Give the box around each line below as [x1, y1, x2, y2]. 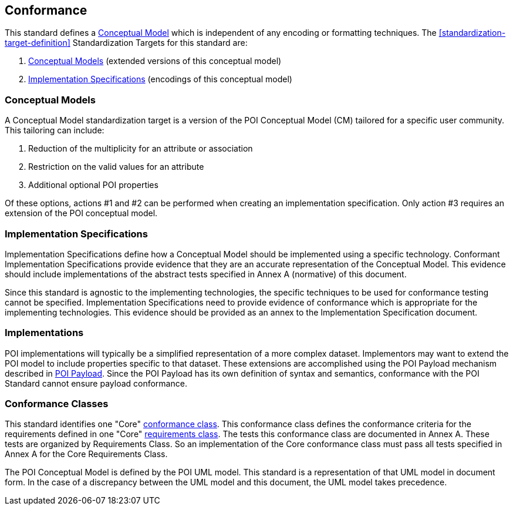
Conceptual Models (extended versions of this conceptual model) [28, 56, 282, 66]
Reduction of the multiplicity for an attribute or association [28, 143, 253, 154]
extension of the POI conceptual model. [5, 208, 158, 219]
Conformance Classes [5, 398, 109, 410]
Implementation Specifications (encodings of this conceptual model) [28, 74, 292, 85]
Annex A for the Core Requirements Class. [5, 449, 168, 459]
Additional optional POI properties [28, 180, 158, 190]
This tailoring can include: [5, 125, 104, 136]
